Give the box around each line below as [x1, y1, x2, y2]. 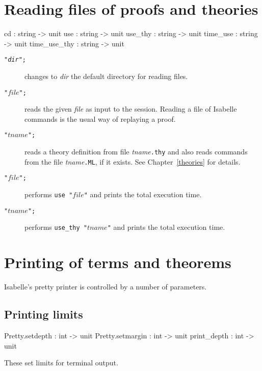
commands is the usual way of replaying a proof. [24, 113, 176, 124]
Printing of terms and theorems [4, 252, 231, 273]
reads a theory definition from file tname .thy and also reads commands [24, 146, 248, 157]
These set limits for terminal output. [4, 357, 118, 368]
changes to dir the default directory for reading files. [24, 70, 188, 81]
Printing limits [4, 306, 83, 322]
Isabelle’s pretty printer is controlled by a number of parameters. [4, 281, 207, 292]
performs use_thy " [24, 222, 87, 232]
